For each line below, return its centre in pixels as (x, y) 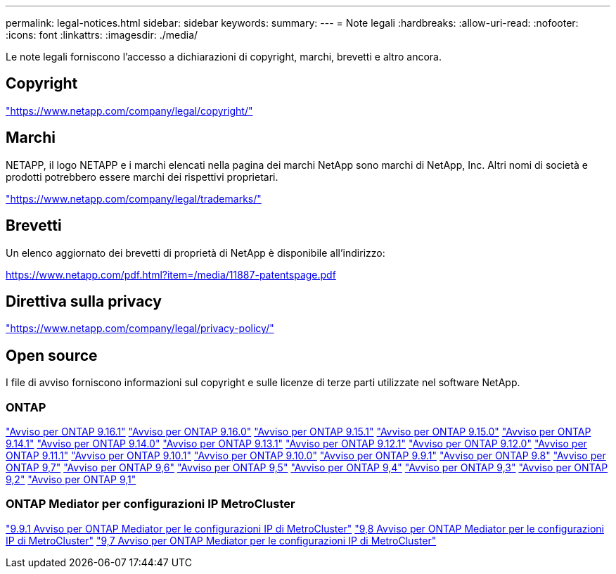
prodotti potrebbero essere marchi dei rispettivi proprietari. (142, 177)
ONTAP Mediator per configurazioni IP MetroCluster (150, 504)
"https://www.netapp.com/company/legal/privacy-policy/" (140, 329)
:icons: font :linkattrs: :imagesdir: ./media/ (102, 35)
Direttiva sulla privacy (84, 301)
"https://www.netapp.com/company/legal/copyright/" (129, 110)
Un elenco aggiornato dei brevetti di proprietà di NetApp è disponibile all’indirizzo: (195, 253)
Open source (52, 355)
